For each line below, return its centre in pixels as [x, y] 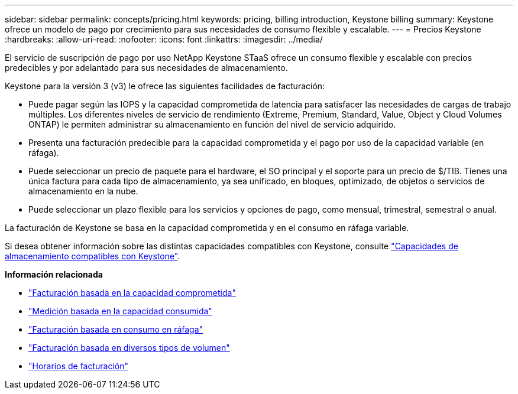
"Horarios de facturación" [79, 366]
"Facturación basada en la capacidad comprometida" [132, 293]
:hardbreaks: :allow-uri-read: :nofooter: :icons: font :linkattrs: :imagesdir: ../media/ [164, 39]
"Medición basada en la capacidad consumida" [120, 311]
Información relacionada [54, 274]
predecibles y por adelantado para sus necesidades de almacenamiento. [146, 68]
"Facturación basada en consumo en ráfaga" [116, 329]
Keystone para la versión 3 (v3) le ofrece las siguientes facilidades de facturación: [165, 86]
